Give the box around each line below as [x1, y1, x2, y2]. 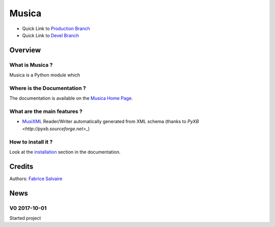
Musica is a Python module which [9, 72, 80, 78]
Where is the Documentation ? [9, 84, 86, 92]
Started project [9, 215, 41, 221]
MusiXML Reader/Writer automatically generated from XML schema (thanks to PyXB [22, 119, 199, 125]
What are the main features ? [9, 108, 82, 115]
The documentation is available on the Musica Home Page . [9, 95, 133, 101]
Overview [9, 46, 41, 54]
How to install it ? [9, 138, 53, 145]
